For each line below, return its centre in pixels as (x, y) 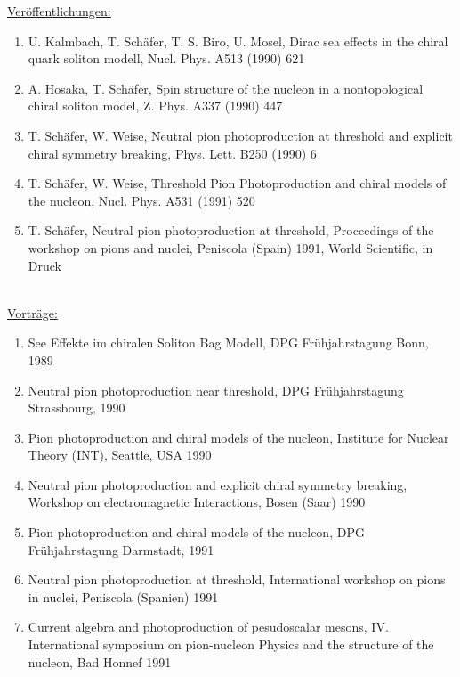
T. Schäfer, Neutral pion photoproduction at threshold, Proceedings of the (231, 230)
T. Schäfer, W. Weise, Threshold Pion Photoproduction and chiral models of (237, 183)
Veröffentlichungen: (59, 11)
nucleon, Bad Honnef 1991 (100, 661)
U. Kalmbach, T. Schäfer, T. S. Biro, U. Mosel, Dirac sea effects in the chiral (238, 41)
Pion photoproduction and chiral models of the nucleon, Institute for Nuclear (238, 437)
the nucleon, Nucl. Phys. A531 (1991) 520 (141, 200)
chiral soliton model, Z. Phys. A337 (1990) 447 (155, 106)
